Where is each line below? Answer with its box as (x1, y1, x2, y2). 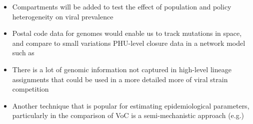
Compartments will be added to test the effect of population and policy (12, 1, 231, 11)
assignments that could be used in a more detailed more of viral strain (12, 74, 228, 84)
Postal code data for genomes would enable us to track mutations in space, (12, 28, 242, 38)
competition (12, 84, 49, 94)
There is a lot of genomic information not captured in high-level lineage (12, 64, 231, 74)
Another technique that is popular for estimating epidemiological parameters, (12, 100, 249, 111)
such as (12, 47, 34, 58)
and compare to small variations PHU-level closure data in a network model (12, 37, 245, 48)
